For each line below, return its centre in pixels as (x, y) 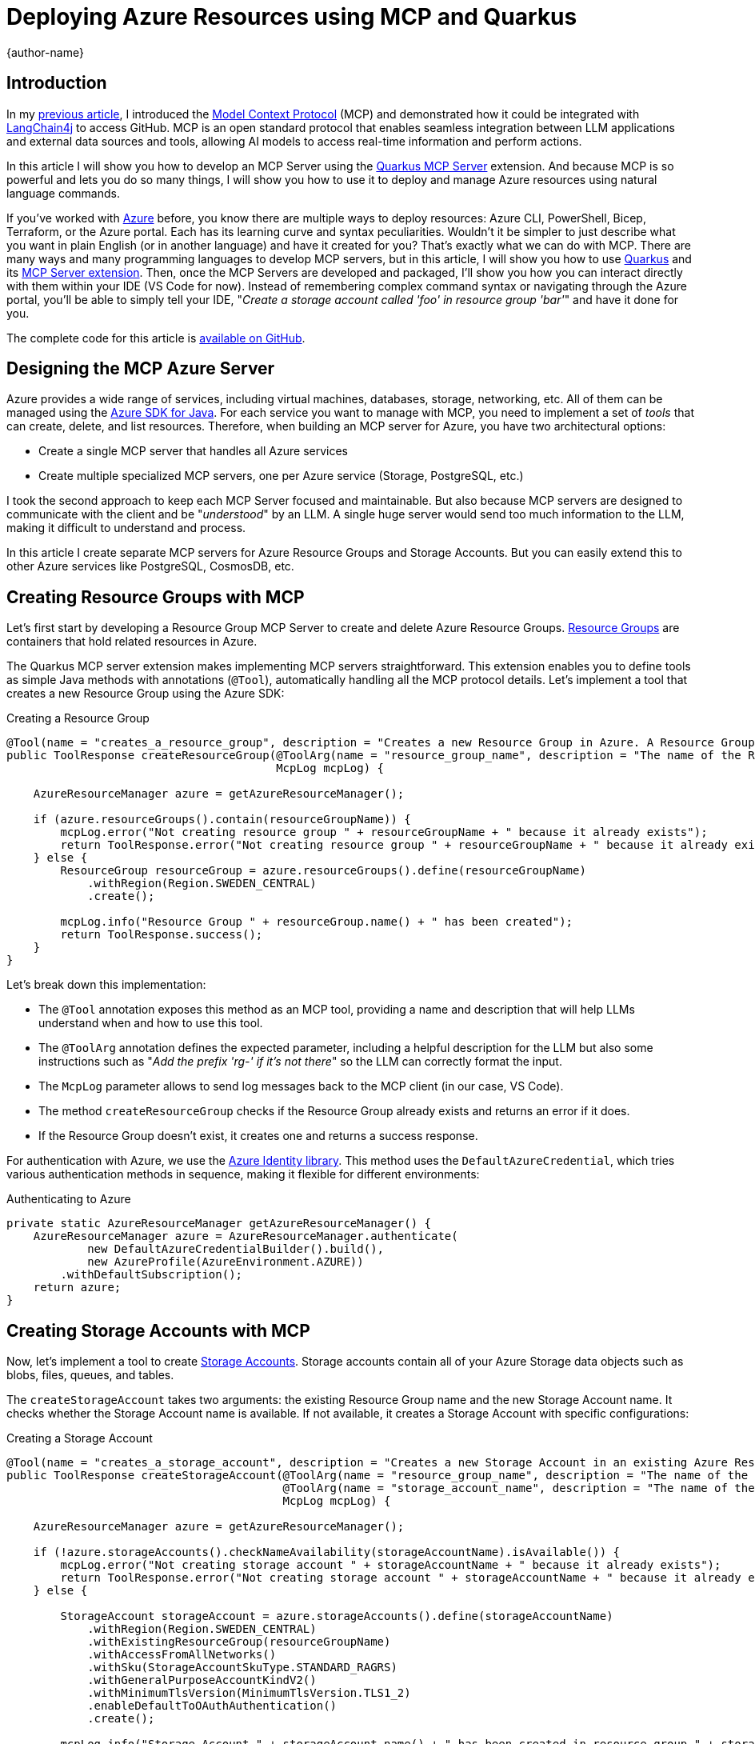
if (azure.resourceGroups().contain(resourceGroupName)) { (222, 820)
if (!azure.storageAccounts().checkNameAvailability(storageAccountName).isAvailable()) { (327, 1552)
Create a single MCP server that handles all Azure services (193, 451)
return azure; (77, 1288)
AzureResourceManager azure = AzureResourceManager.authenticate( (246, 1236)
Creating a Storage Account (80, 1438)
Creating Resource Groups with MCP (156, 597)
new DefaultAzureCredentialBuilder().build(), (236, 1249)
